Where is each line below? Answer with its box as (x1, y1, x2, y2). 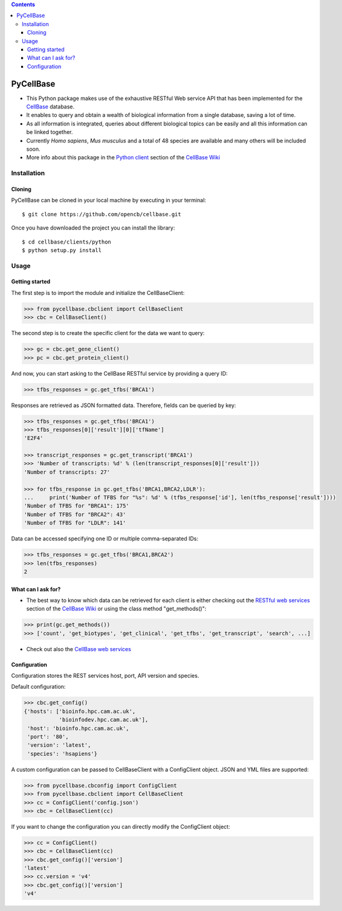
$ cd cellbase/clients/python (22, 238, 112, 245)
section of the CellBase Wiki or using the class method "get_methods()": (26, 605, 207, 612)
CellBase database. (26, 103, 75, 110)
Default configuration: (11, 683, 66, 691)
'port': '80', (27, 734, 69, 740)
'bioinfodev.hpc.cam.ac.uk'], (59, 717, 149, 723)
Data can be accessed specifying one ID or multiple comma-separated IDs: (11, 535, 199, 542)
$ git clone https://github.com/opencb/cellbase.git (22, 211, 181, 217)
